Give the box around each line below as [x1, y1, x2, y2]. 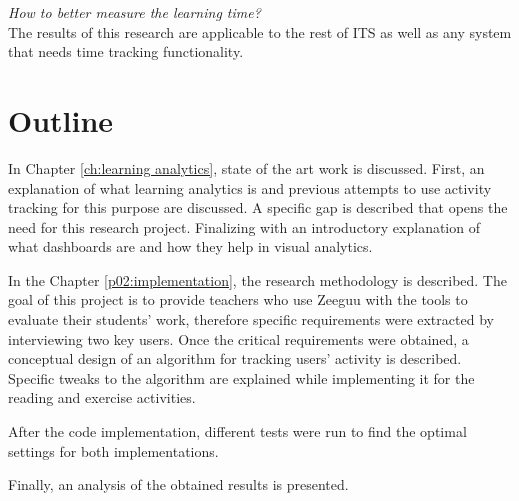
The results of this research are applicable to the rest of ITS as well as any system [8, 21, 512, 42]
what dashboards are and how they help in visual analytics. [8, 236, 373, 257]
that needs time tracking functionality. [8, 41, 244, 62]
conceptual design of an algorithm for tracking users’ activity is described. [8, 348, 462, 369]
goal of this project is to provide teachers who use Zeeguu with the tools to [8, 289, 468, 310]
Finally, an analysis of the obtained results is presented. [8, 474, 349, 495]
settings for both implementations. [8, 440, 219, 461]
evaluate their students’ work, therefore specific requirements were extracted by [8, 309, 494, 330]
